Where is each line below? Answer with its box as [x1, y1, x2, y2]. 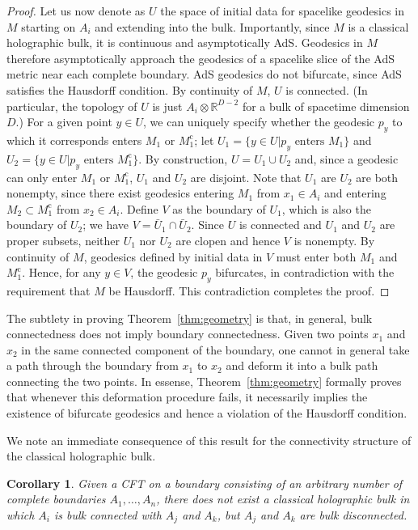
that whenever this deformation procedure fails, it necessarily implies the [6, 388, 368, 405]
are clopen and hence [175, 231, 281, 248]
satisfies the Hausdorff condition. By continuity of [6, 81, 253, 98]
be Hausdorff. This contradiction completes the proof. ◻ [108, 282, 390, 299]
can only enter [6, 168, 78, 185]
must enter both [276, 248, 357, 265]
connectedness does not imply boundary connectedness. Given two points [6, 325, 369, 342]
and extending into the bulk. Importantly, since [95, 18, 330, 35]
